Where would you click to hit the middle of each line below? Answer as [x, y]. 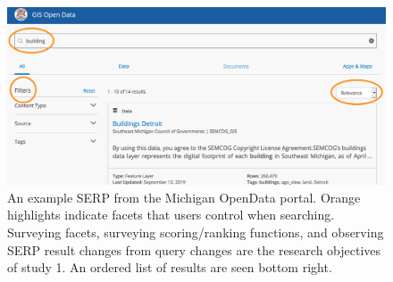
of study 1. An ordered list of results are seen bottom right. [170, 267]
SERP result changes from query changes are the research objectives [194, 249]
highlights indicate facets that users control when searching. [171, 215]
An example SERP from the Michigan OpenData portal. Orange [184, 197]
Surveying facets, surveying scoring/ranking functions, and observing [196, 232]
